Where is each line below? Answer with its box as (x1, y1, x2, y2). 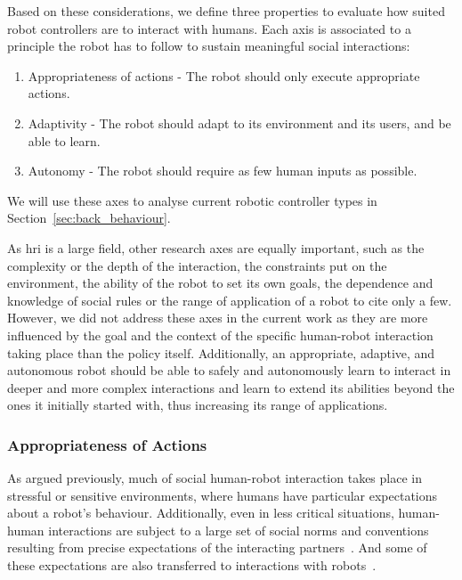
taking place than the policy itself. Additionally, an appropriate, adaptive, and (7, 343, 435, 362)
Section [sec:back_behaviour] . (7, 208, 171, 227)
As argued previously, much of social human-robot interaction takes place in (7, 469, 422, 487)
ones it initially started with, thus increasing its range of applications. (7, 396, 388, 414)
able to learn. (28, 131, 101, 150)
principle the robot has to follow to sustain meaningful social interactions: (7, 37, 410, 55)
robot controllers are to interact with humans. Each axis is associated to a (7, 19, 411, 37)
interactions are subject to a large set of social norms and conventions (48, 520, 429, 539)
